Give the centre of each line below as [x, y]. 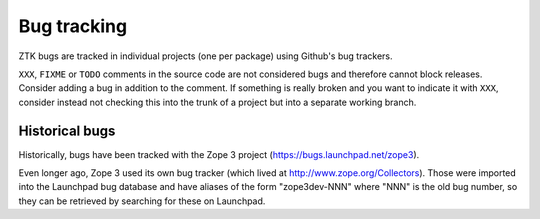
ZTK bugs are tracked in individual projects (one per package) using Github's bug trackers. [205, 56]
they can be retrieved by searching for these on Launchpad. [142, 201]
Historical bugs [67, 130]
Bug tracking [73, 26]
